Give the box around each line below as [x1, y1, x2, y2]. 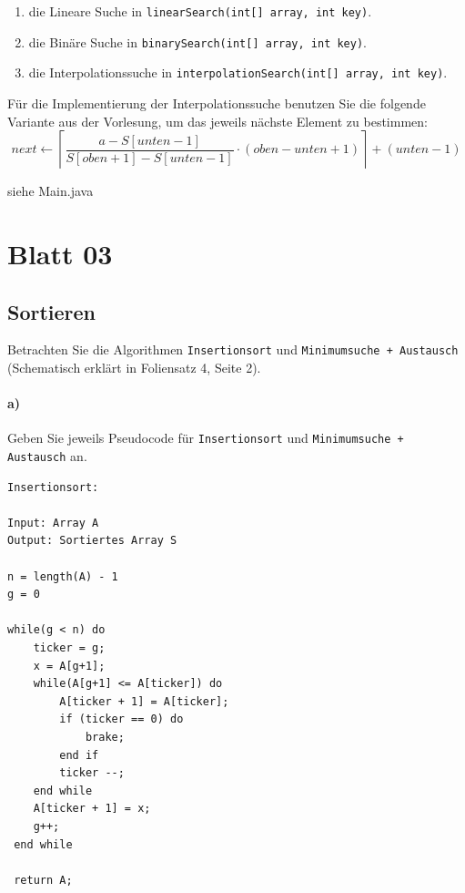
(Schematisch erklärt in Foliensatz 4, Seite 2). [7, 357, 261, 376]
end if [59, 748, 99, 762]
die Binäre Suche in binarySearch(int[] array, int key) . [28, 32, 368, 51]
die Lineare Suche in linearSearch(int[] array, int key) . [28, 2, 372, 20]
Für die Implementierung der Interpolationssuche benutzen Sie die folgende [7, 93, 426, 112]
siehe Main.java [7, 181, 94, 200]
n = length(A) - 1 [7, 570, 118, 583]
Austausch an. [7, 446, 87, 466]
